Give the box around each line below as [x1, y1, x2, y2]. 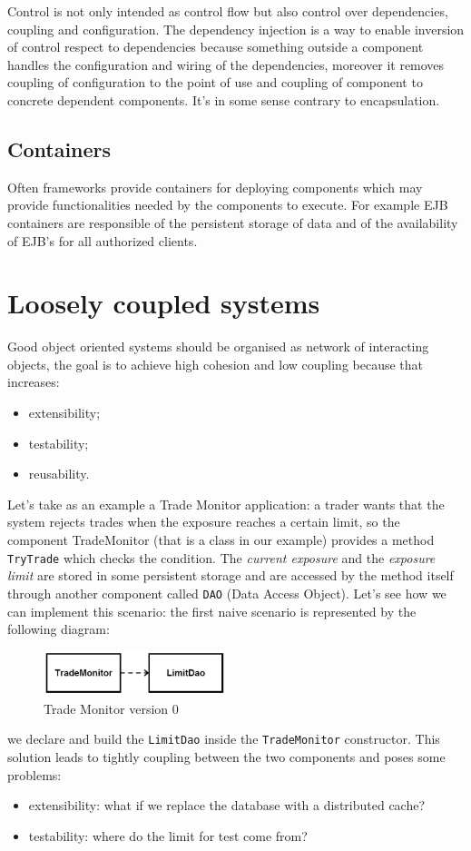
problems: [7, 765, 62, 784]
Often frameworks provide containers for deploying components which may [7, 177, 423, 196]
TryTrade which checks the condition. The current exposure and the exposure [7, 548, 436, 567]
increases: [7, 372, 60, 391]
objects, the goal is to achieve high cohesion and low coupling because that [7, 354, 424, 373]
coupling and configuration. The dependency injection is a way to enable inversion [7, 19, 465, 38]
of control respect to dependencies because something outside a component [7, 37, 424, 56]
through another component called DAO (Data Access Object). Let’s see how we [7, 583, 446, 602]
